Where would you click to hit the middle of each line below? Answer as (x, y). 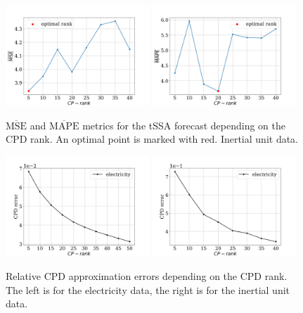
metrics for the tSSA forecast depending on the (184, 125)
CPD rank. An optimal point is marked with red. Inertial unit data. (152, 139)
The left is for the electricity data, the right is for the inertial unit (148, 289)
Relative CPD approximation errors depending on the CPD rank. (147, 275)
